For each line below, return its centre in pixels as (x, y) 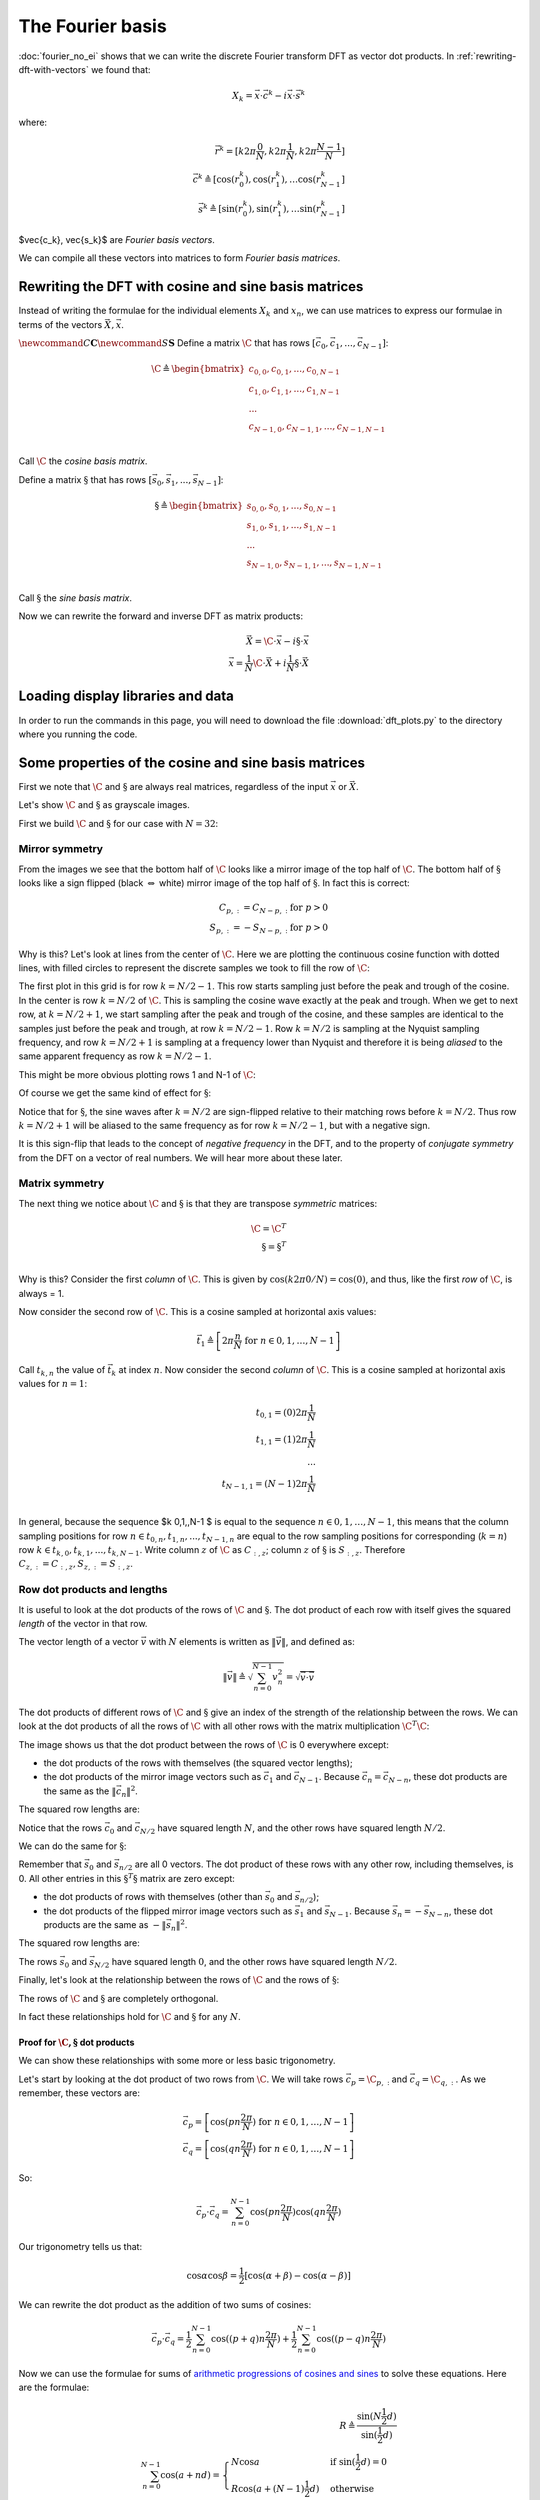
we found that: (120, 69)
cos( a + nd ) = (190, 2475)
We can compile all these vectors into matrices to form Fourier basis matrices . (179, 258)
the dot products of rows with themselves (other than (153, 1897)
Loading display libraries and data (126, 696)
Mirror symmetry (61, 849)
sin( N (369, 2416)
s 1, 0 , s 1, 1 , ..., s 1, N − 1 (291, 527)
